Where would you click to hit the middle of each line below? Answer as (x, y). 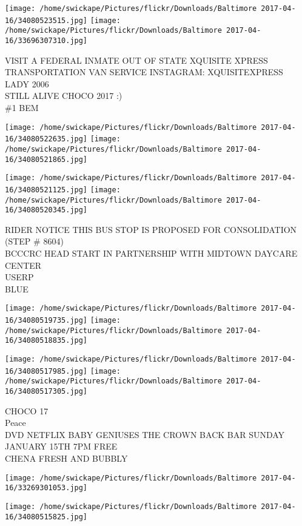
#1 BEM (22, 107)
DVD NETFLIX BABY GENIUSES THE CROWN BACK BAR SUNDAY (145, 434)
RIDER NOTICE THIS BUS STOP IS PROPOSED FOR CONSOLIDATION (151, 229)
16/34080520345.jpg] (46, 210)
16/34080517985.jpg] (46, 371)
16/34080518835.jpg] (46, 341)
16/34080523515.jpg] (46, 20)
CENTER (23, 265)
